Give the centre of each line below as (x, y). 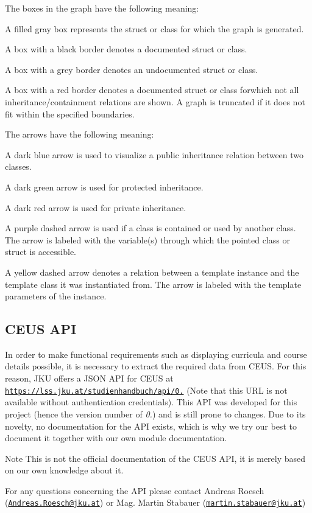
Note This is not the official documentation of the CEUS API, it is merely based (155, 458)
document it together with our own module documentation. (116, 438)
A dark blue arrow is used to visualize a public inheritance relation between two (154, 154)
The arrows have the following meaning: (80, 134)
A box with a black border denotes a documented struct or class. (126, 49)
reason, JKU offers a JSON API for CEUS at (89, 378)
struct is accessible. (41, 252)
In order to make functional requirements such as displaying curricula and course (156, 354)
